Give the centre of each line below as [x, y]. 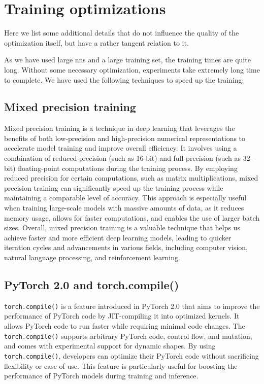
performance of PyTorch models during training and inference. [101, 376]
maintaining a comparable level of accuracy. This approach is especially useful [125, 198]
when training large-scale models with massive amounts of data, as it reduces [124, 208]
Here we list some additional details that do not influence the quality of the [122, 33]
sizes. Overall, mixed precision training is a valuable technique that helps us [122, 228]
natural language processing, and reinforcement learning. [92, 257]
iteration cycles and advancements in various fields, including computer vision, [126, 247]
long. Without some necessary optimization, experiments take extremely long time [132, 69]
